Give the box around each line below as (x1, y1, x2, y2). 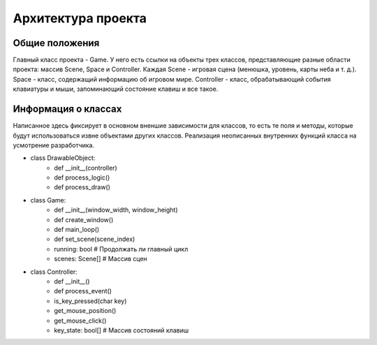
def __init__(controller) (54, 163, 118, 172)
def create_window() (54, 215, 114, 223)
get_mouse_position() (54, 307, 117, 315)
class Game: (30, 196, 66, 204)
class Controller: (30, 267, 78, 276)
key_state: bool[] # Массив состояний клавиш (54, 325, 188, 335)
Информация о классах (13, 103, 122, 115)
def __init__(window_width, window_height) (54, 206, 178, 214)
